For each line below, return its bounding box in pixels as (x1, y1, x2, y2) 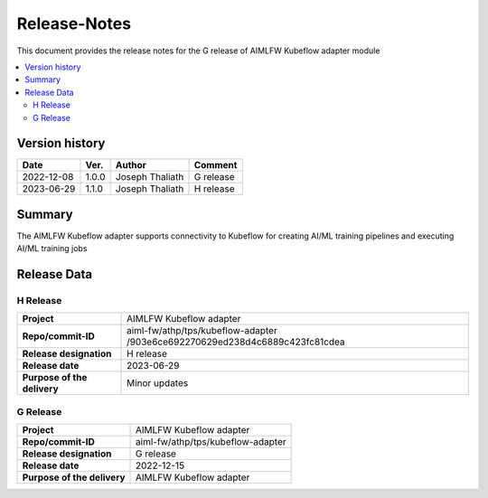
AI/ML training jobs (16, 243, 88, 254)
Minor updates (127, 377, 189, 390)
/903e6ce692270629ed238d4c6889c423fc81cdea (127, 335, 345, 348)
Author (115, 159, 146, 172)
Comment (193, 159, 238, 172)
